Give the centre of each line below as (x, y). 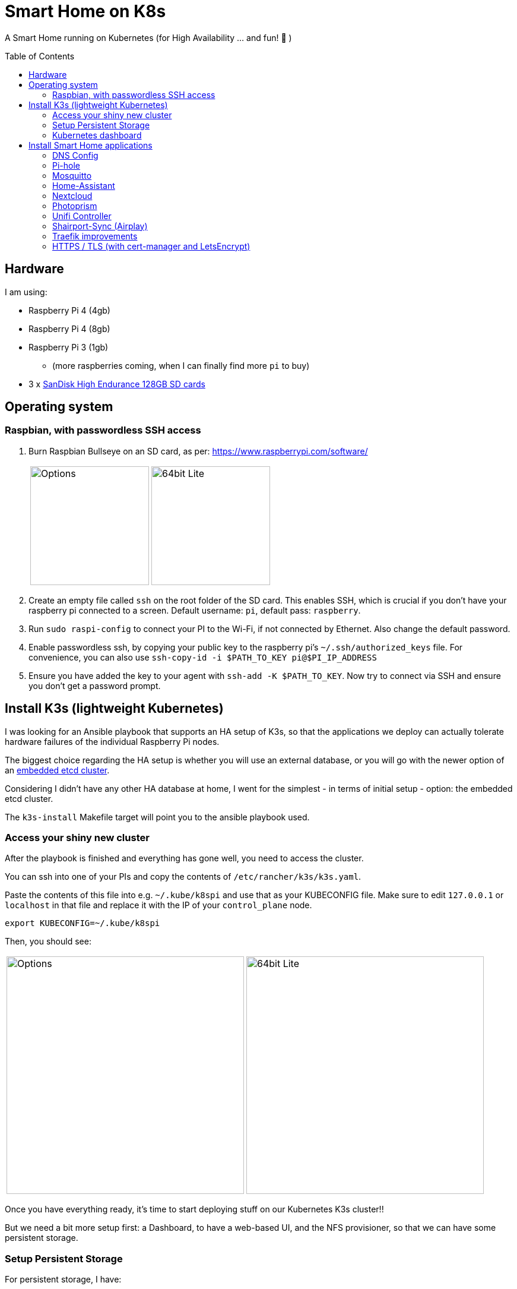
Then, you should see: (48, 942)
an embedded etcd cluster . (57, 770)
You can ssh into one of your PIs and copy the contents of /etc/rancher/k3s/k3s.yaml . (183, 877)
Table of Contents (40, 56)
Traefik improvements (95, 236)
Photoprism (75, 206)
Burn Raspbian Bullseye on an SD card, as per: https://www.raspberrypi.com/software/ (198, 451)
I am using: (26, 292)
